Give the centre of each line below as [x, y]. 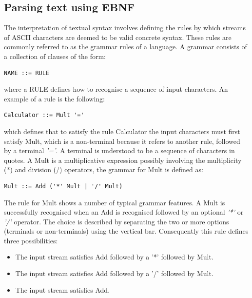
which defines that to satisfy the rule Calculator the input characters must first [122, 131]
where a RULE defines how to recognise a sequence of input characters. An [116, 89]
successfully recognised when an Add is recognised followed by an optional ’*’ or [124, 212]
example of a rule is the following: [55, 98]
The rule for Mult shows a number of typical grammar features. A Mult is [115, 202]
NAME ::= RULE [27, 73]
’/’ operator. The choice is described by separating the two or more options [116, 221]
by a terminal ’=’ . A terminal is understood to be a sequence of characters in [119, 150]
